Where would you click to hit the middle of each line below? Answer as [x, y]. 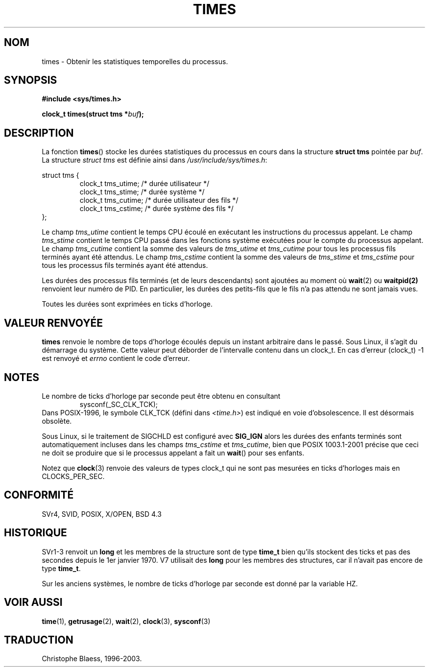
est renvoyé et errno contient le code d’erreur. [116, 359]
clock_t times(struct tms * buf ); [93, 114]
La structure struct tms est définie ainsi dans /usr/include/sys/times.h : [155, 160]
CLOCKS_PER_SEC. [73, 476]
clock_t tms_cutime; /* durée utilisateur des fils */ [159, 200]
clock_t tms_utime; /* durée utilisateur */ [144, 184]
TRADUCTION [39, 640]
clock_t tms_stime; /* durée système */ [142, 192]
